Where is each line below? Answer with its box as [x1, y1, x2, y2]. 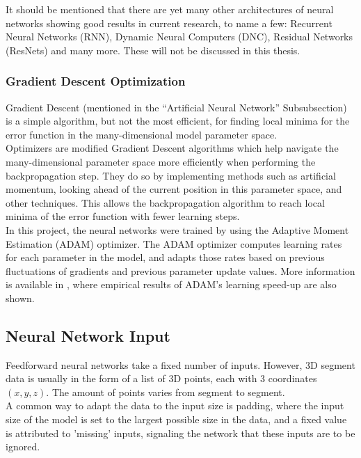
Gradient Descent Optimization [6, 72, 186, 90]
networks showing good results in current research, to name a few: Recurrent [6, 15, 332, 30]
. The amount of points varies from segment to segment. [46, 384, 285, 399]
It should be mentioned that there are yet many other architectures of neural [6, 2, 334, 16]
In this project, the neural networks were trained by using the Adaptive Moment [6, 222, 349, 237]
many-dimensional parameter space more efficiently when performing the [6, 154, 316, 168]
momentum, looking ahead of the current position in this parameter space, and [6, 182, 342, 196]
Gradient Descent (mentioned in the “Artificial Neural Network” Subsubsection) [6, 100, 347, 114]
